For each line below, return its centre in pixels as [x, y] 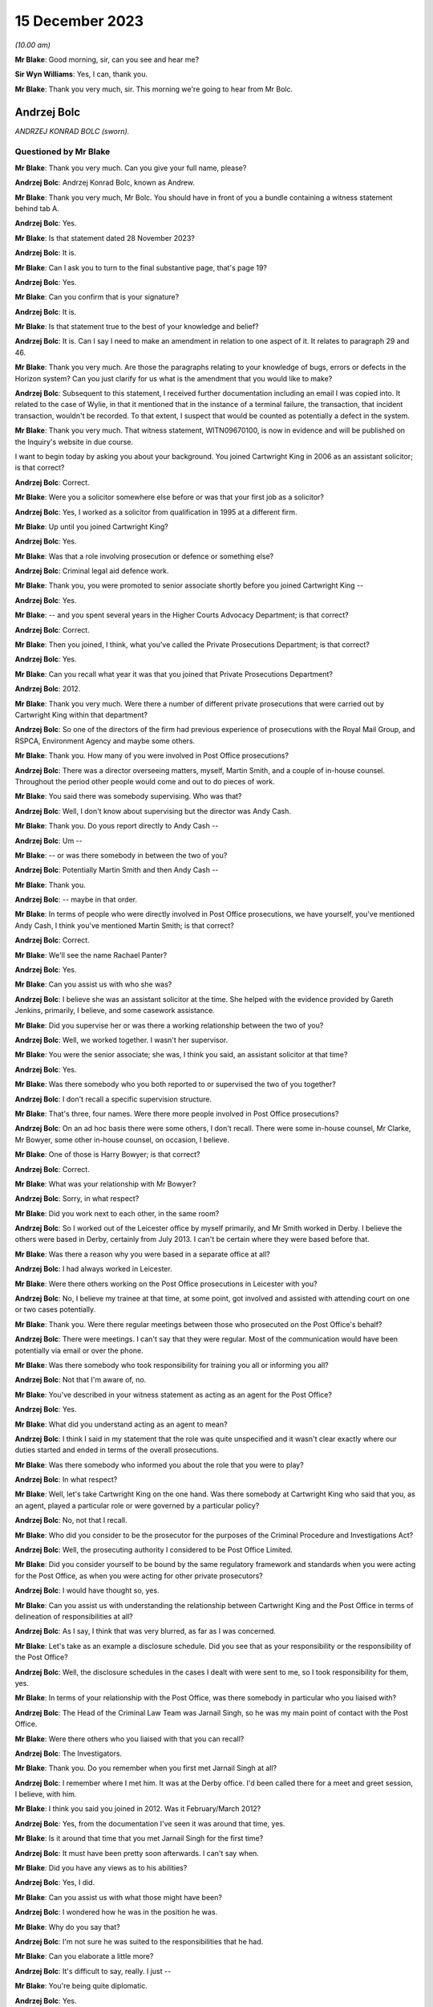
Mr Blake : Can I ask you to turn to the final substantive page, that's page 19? [141, 267]
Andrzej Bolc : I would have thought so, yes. [87, 1590]
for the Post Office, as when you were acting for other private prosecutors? [139, 1575]
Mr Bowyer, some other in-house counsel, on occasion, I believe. [122, 1139]
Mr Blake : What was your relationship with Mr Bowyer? [105, 1183]
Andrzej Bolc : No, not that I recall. [71, 1521]
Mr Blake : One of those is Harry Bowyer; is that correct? [107, 1154]
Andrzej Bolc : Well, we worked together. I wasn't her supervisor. [121, 1040]
